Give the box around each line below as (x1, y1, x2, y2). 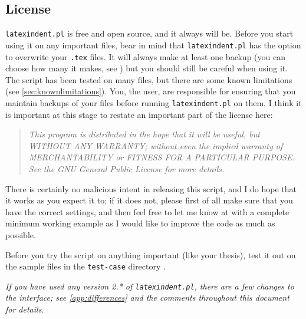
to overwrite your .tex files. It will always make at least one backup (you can (5, 50, 285, 63)
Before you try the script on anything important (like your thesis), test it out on (5, 248, 296, 261)
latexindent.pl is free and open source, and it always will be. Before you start (5, 27, 294, 40)
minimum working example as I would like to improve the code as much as (5, 217, 275, 229)
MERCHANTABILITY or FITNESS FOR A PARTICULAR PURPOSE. (28, 151, 295, 163)
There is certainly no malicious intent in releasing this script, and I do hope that (5, 182, 297, 195)
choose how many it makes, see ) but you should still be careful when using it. (5, 62, 288, 74)
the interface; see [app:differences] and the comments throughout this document (5, 291, 289, 304)
